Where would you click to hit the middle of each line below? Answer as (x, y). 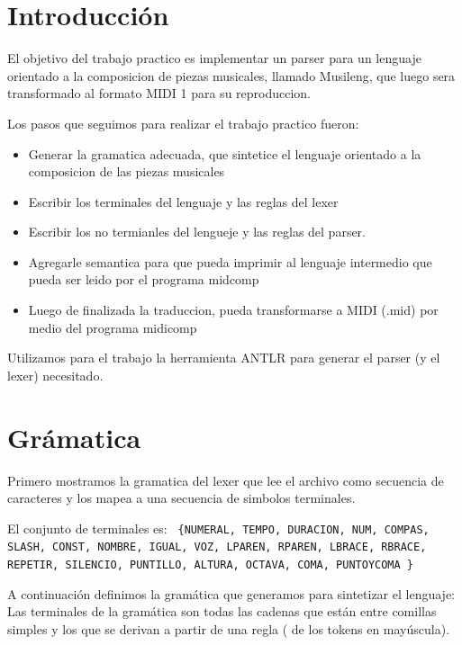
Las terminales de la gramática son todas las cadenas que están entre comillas (222, 611)
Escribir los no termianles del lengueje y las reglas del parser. (197, 232)
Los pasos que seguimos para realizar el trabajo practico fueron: (183, 123)
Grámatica (74, 437)
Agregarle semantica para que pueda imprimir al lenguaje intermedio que (230, 261)
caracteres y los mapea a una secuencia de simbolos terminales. (181, 498)
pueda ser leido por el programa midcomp (144, 279)
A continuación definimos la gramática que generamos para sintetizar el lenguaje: (231, 593)
